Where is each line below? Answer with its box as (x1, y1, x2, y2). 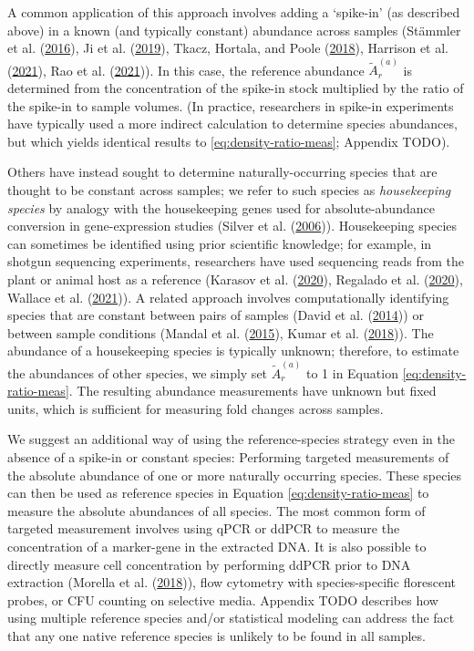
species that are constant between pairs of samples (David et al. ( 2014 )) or (7, 305, 424, 325)
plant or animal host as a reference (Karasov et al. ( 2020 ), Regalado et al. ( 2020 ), (7, 269, 463, 288)
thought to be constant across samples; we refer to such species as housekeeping (7, 181, 451, 199)
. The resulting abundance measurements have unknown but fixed (68, 381, 437, 400)
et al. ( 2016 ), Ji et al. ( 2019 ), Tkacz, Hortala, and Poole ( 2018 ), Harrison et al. (7, 38, 448, 57)
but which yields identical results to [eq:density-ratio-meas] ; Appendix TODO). (7, 131, 450, 150)
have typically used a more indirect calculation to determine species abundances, (7, 114, 458, 133)
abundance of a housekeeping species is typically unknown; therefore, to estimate (7, 341, 459, 360)
